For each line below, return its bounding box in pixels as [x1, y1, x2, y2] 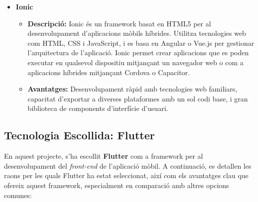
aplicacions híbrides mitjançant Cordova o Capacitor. [27, 67, 190, 77]
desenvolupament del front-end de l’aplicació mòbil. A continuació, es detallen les [4, 160, 252, 171]
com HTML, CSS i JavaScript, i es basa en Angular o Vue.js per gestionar [27, 37, 255, 48]
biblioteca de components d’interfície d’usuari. [27, 103, 168, 113]
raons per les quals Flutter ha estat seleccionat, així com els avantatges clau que [4, 170, 249, 181]
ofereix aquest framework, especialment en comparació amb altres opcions [4, 180, 229, 190]
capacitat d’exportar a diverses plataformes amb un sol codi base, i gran [27, 93, 248, 103]
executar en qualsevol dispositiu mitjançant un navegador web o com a [27, 57, 244, 67]
